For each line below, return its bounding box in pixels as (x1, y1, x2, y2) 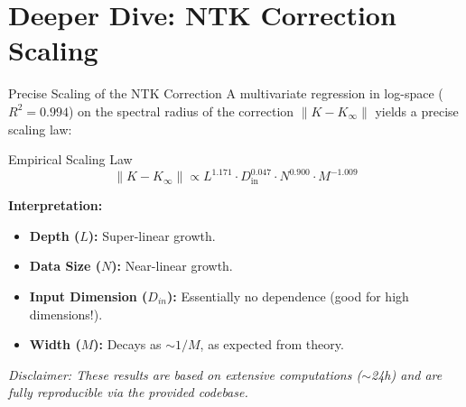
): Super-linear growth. (88, 226, 216, 245)
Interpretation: (8, 196, 103, 215)
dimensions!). (29, 304, 103, 323)
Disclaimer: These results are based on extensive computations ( (8, 365, 362, 384)
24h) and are (371, 365, 443, 384)
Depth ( (29, 226, 80, 245)
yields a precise (375, 101, 459, 120)
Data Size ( (29, 256, 101, 275)
